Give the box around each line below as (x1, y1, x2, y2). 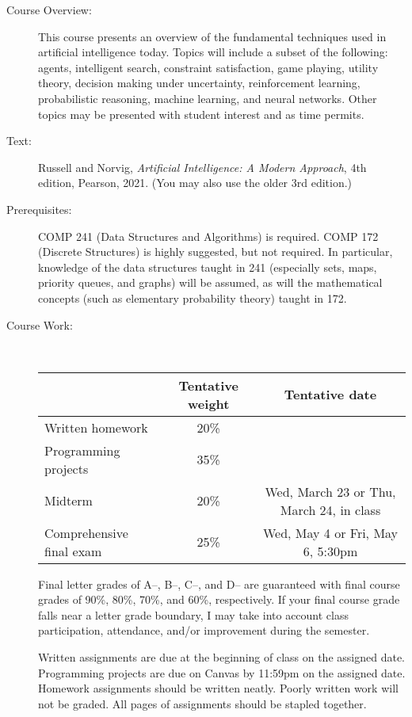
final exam (44, 541, 102, 560)
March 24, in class (280, 500, 381, 519)
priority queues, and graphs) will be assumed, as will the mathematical (38, 274, 383, 291)
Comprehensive (44, 523, 128, 542)
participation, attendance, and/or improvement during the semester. (38, 622, 370, 639)
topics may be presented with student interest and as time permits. (38, 105, 364, 122)
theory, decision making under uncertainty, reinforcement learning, (38, 74, 360, 91)
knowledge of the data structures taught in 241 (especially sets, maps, (38, 258, 377, 275)
